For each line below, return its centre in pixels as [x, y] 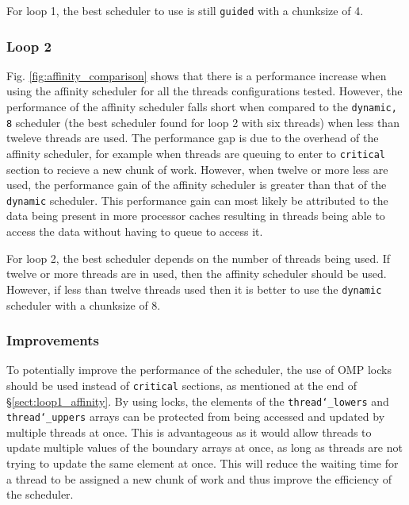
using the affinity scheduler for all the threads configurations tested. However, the [204, 91]
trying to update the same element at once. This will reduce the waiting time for [203, 463]
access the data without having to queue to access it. [135, 231]
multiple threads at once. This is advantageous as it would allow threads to [189, 432]
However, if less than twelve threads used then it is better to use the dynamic [194, 289]
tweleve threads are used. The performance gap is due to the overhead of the [193, 138]
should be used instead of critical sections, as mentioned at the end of [182, 385]
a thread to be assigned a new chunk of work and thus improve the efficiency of [199, 478]
